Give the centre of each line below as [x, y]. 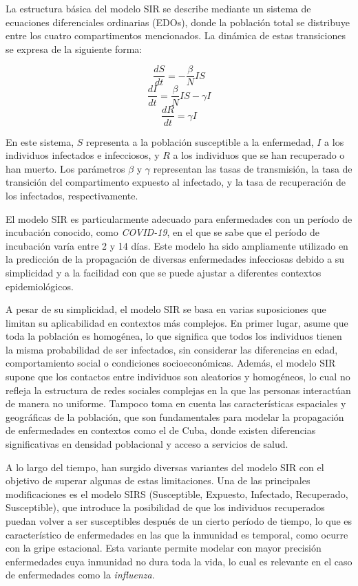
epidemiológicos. [40, 286]
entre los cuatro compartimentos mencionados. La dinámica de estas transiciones [176, 35]
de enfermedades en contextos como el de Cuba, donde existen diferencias [161, 430]
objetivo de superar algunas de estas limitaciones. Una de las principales [158, 480]
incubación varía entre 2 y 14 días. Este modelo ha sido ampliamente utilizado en [177, 245]
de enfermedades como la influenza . [80, 575]
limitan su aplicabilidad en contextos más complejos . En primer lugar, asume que [177, 322]
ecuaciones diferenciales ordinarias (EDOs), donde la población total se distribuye [178, 22]
